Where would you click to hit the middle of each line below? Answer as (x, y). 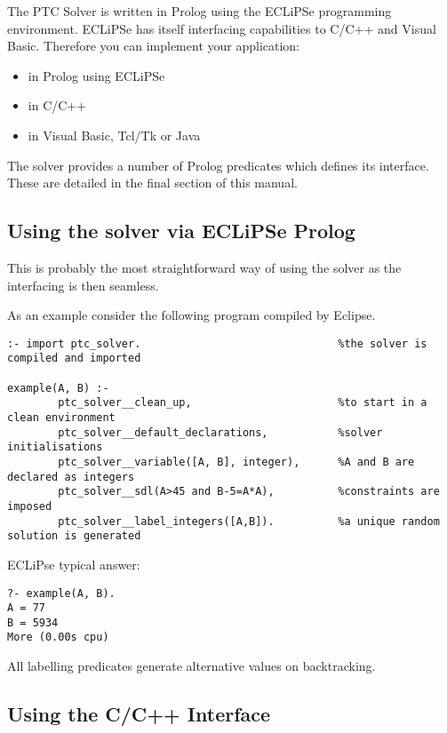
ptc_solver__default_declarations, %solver (220, 432)
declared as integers (71, 477)
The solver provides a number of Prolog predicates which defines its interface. (218, 165)
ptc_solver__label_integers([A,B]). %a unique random (249, 521)
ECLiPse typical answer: (74, 564)
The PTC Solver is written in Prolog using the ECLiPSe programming (200, 11)
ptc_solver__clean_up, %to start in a (243, 403)
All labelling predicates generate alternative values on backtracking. (192, 666)
